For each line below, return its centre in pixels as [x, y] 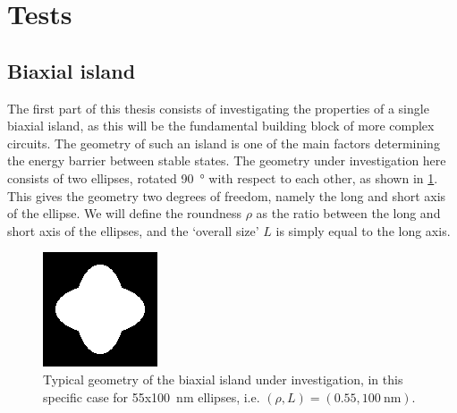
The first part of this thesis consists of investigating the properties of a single [218, 108]
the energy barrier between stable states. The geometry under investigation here [227, 160]
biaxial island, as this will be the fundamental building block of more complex [221, 126]
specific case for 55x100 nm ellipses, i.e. [152, 396]
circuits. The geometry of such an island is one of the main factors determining [224, 143]
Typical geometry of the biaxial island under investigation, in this [223, 379]
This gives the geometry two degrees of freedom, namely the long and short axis [227, 195]
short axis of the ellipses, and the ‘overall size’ [133, 230]
